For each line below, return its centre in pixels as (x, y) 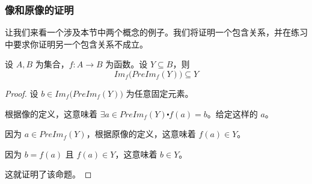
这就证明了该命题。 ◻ (48, 174)
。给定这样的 (232, 113)
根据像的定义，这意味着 (51, 113)
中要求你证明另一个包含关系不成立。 (76, 44)
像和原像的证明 (39, 9)
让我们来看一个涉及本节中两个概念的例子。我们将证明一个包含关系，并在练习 (156, 32)
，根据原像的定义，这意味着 (141, 134)
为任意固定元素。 (160, 93)
